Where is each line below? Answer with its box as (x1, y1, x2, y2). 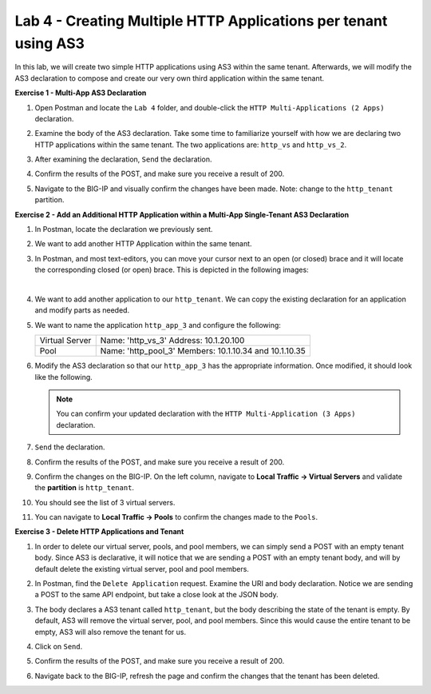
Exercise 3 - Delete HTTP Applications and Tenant (14, 527, 184, 536)
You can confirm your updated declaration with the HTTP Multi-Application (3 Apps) (56, 409, 356, 419)
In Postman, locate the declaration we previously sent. (34, 225, 213, 234)
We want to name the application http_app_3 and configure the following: (34, 320, 281, 329)
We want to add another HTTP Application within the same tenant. (34, 239, 252, 249)
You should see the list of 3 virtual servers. (34, 497, 176, 507)
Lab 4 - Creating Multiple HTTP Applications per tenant (14, 12, 388, 30)
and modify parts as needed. (34, 305, 130, 315)
